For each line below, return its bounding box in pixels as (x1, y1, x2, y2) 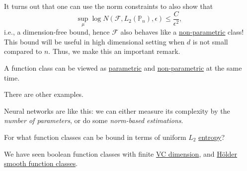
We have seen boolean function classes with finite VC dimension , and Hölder (4, 148, 238, 159)
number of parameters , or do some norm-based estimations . (4, 115, 183, 126)
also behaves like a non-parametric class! (120, 27, 244, 37)
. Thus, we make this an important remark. (48, 46, 180, 56)
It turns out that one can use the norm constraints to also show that (4, 1, 213, 11)
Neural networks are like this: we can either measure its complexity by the (4, 105, 230, 116)
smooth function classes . (4, 158, 78, 169)
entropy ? (198, 132, 225, 142)
